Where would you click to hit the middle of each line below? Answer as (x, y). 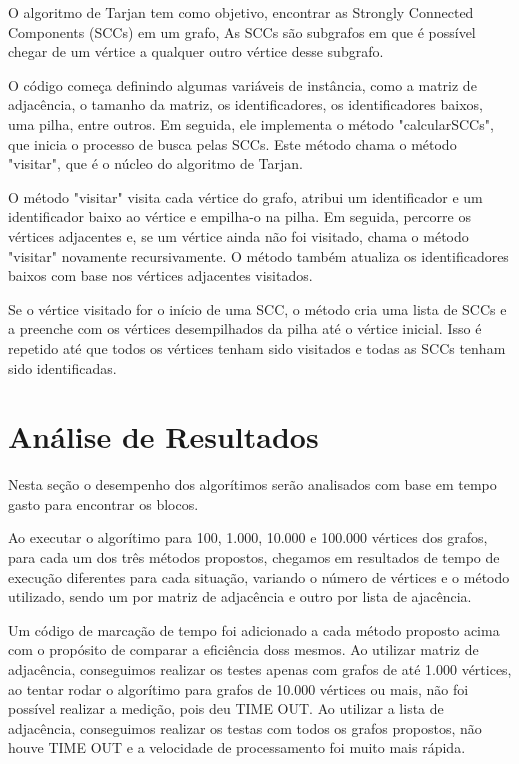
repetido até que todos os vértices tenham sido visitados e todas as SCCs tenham (257, 347)
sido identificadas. (62, 367)
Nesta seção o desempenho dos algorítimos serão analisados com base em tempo (252, 484)
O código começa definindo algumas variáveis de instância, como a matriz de (242, 84)
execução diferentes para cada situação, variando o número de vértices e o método (259, 576)
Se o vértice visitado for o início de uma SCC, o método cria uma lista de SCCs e (257, 308)
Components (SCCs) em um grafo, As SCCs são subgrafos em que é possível (242, 31)
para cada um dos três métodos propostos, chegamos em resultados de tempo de (254, 557)
